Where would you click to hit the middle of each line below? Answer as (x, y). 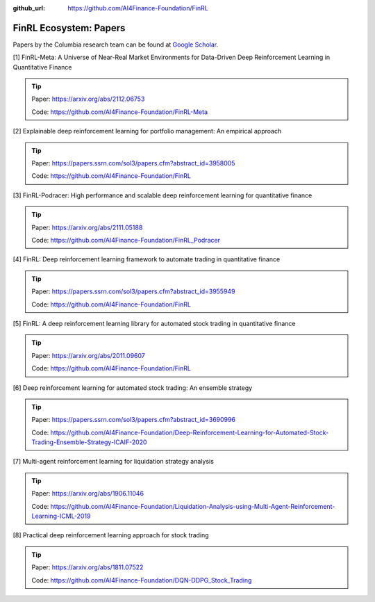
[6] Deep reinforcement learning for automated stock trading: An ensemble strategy (133, 388)
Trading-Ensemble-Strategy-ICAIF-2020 (89, 442)
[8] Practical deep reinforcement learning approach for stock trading (111, 535)
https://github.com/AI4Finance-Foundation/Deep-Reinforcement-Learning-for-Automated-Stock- (190, 432)
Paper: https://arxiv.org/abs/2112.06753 (88, 99)
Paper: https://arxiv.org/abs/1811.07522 (87, 567)
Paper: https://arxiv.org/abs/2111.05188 (87, 227)
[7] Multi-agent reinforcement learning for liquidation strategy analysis (114, 462)
